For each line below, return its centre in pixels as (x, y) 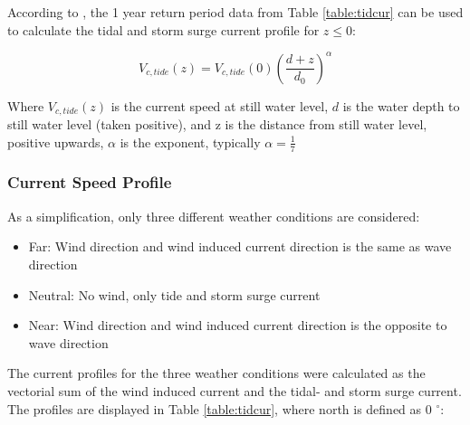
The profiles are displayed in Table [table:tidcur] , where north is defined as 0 (220, 408)
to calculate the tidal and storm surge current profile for (163, 29)
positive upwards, (56, 142)
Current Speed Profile (90, 182)
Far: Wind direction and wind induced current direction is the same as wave (240, 246)
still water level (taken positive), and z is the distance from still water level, (217, 124)
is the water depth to (401, 105)
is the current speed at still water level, (220, 105)
